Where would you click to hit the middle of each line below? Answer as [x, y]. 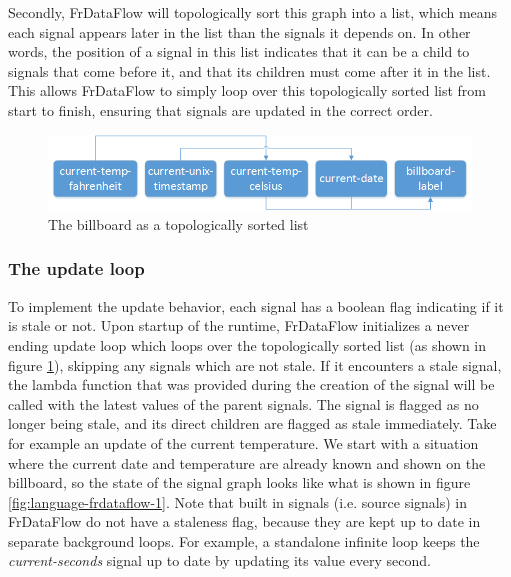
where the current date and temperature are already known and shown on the [247, 462]
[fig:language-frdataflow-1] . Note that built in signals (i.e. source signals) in [238, 501]
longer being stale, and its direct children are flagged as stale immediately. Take [252, 423]
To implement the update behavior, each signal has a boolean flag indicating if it [256, 305]
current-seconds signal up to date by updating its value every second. [219, 560]
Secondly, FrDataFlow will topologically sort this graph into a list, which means [253, 12]
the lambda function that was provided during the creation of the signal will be [251, 384]
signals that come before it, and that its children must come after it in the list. [249, 70]
